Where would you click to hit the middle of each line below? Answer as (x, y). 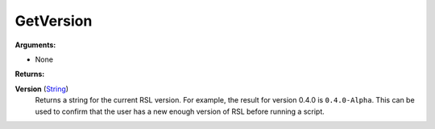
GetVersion (54, 21)
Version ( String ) (41, 89)
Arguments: (35, 45)
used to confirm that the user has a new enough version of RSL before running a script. (180, 111)
